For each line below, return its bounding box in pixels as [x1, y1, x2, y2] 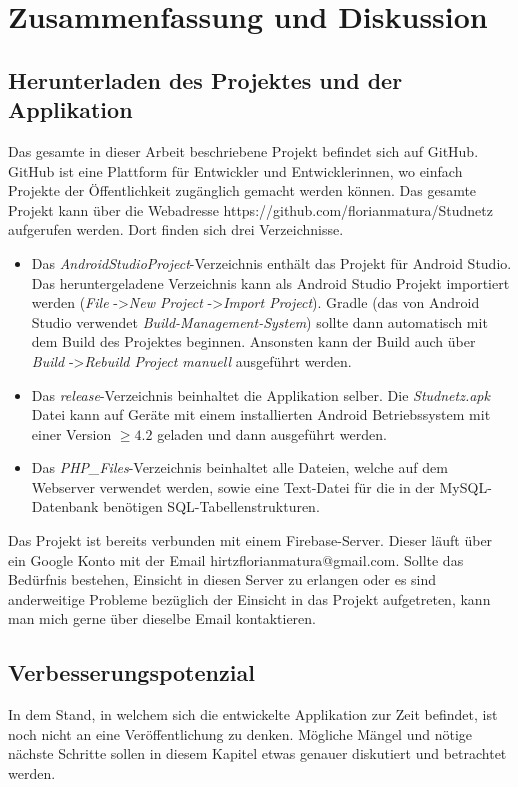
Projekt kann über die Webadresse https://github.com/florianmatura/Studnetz [8, 199, 493, 220]
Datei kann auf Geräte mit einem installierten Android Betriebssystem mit [31, 404, 491, 425]
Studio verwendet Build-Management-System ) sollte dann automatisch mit [31, 311, 488, 332]
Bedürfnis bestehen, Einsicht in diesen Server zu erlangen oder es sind [8, 569, 437, 590]
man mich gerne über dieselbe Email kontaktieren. [8, 608, 316, 629]
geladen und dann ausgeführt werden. [157, 423, 387, 444]
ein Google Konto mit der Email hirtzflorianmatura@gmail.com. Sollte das [8, 549, 464, 570]
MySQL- [439, 476, 492, 497]
